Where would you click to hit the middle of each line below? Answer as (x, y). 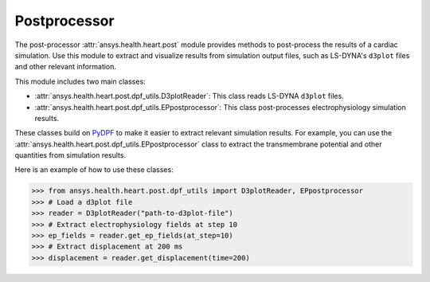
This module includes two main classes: (80, 81)
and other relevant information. (66, 67)
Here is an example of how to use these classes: (94, 170)
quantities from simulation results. (70, 155)
